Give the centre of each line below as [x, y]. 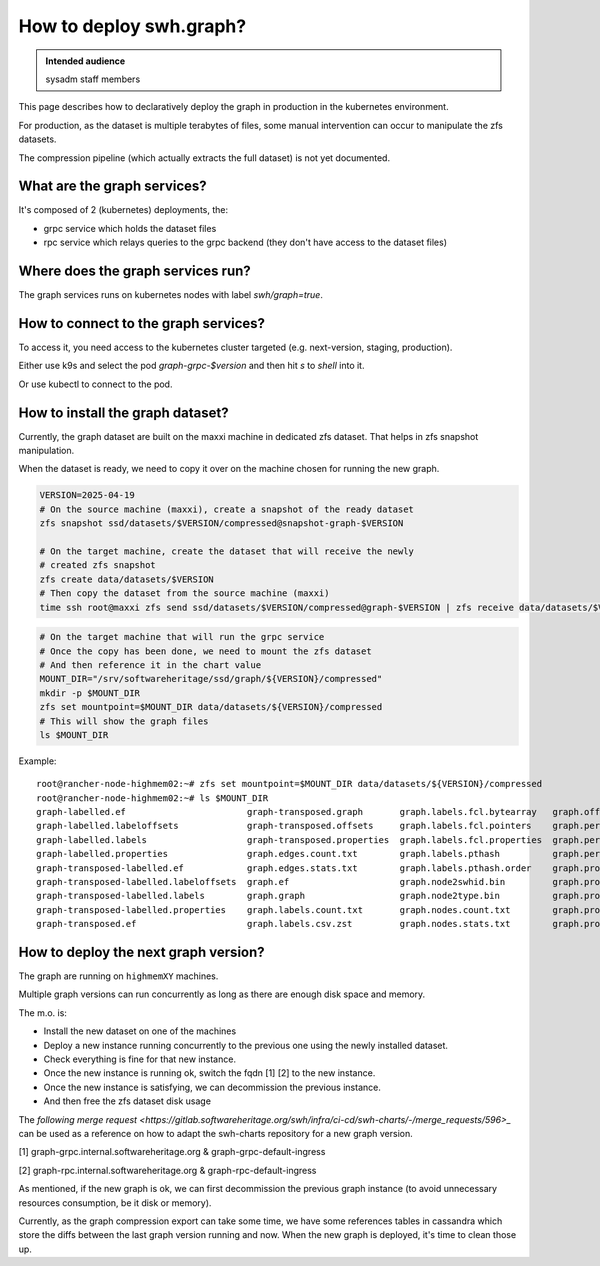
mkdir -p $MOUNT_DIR [89, 693]
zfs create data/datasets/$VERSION [126, 579]
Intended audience [85, 61]
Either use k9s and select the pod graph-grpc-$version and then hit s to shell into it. [191, 366]
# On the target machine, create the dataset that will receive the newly [227, 551]
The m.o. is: [42, 1012]
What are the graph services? [112, 186]
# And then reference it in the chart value [150, 664]
